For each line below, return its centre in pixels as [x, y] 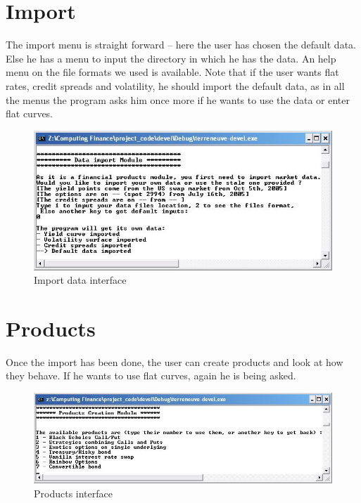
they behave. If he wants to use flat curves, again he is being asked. [151, 375]
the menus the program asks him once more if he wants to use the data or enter [178, 99]
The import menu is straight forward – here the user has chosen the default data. [181, 45]
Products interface [73, 493]
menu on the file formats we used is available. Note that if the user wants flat [172, 72]
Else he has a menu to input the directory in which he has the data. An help [171, 58]
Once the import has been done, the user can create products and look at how [175, 361]
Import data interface [80, 280]
